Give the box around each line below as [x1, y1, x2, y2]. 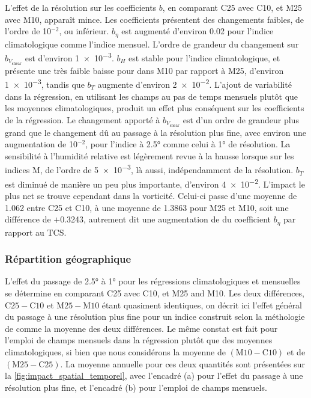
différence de [5, 213, 51, 225]
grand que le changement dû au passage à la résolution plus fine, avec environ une [5, 126, 307, 138]
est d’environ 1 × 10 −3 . [25, 50, 114, 64]
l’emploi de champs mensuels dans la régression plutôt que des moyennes [5, 334, 273, 346]
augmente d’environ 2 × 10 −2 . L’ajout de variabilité [97, 76, 292, 90]
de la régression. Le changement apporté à [5, 113, 160, 126]
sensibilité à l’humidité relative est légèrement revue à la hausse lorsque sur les [5, 149, 294, 162]
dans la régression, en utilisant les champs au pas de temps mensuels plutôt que [5, 90, 298, 102]
